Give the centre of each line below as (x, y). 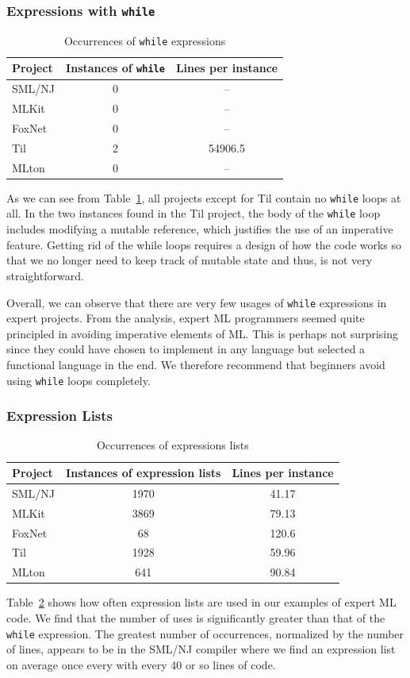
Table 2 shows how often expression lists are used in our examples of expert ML (201, 602)
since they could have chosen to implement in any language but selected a (186, 349)
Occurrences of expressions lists (172, 445)
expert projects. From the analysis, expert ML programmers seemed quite (186, 318)
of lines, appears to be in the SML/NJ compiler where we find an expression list (201, 649)
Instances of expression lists (144, 472)
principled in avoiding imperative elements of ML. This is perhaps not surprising (203, 333)
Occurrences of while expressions (145, 40)
